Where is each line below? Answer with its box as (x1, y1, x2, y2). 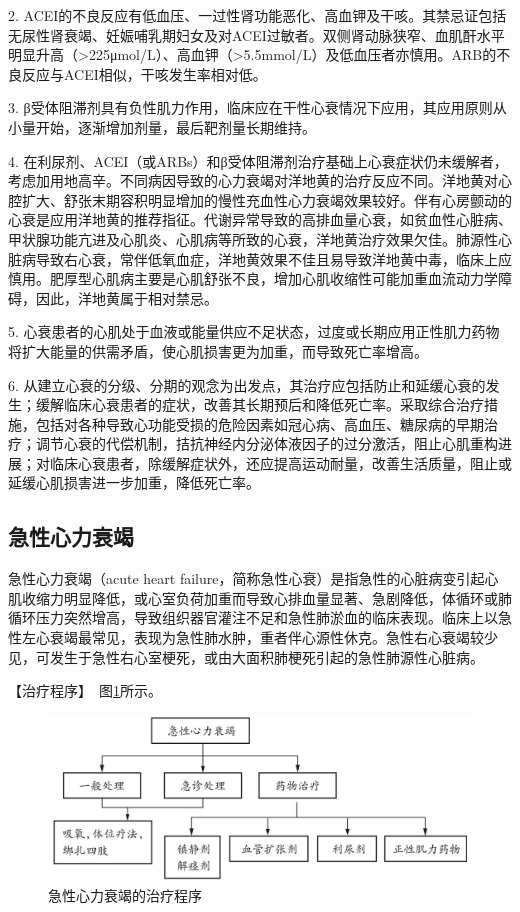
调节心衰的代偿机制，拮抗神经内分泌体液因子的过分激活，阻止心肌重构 (35, 433, 498, 454)
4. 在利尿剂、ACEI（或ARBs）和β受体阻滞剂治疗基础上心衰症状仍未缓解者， (8, 150, 508, 171)
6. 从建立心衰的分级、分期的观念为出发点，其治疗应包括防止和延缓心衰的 (8, 374, 486, 395)
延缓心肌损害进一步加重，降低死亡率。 (8, 472, 260, 493)
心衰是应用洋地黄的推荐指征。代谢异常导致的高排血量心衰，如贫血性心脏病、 (8, 209, 512, 230)
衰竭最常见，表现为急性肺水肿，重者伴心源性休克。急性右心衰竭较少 (49, 627, 498, 648)
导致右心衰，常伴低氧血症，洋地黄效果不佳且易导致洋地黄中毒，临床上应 (35, 248, 512, 269)
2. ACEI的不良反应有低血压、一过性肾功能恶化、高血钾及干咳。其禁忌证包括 (8, 5, 507, 25)
